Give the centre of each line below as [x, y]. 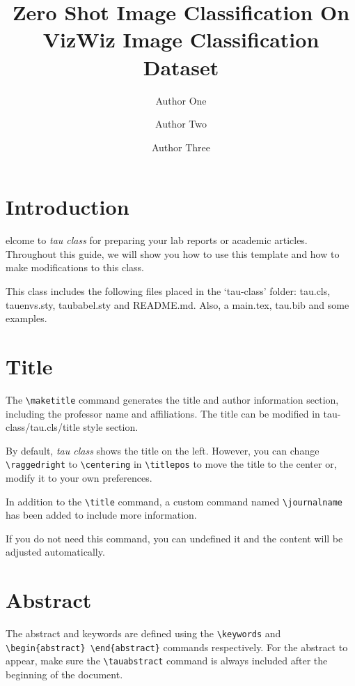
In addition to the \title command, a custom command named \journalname [174, 501]
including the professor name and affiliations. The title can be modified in [163, 413]
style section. [111, 427]
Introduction [68, 207]
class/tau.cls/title [43, 427]
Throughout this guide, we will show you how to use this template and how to [173, 253]
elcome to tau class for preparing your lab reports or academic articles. [157, 240]
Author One [181, 100]
